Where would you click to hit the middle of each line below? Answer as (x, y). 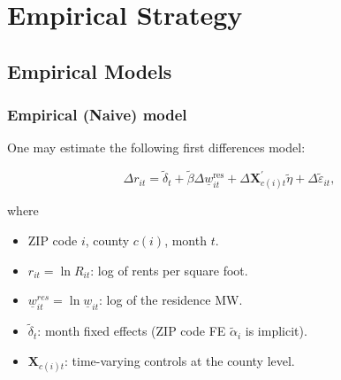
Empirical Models (90, 70)
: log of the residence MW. (171, 300)
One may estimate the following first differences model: (156, 147)
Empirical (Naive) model (97, 115)
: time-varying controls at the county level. (180, 360)
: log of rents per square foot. (169, 270)
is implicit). (276, 331)
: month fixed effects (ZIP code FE (132, 331)
